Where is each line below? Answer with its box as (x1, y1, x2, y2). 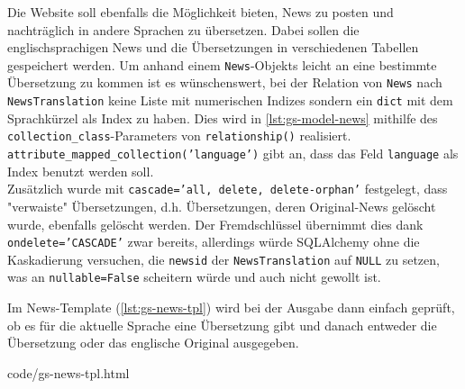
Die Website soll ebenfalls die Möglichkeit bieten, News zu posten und (7, 3, 394, 21)
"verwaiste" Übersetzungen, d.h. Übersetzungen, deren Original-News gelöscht (7, 196, 436, 215)
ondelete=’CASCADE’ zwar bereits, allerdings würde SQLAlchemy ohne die (7, 232, 420, 251)
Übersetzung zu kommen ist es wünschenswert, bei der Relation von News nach (7, 73, 442, 92)
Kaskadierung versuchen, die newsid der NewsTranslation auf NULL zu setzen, (7, 249, 440, 268)
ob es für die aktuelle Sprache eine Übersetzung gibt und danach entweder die (7, 315, 437, 334)
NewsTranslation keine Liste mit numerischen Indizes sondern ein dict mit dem (7, 91, 453, 110)
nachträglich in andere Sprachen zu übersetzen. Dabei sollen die (7, 20, 360, 39)
